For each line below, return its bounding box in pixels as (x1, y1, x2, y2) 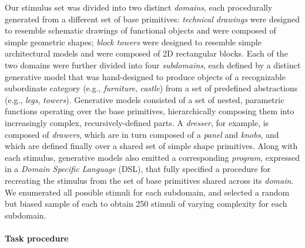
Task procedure (5, 232, 69, 244)
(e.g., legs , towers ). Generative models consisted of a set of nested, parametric (5, 93, 284, 105)
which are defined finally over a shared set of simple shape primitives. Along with (5, 140, 298, 152)
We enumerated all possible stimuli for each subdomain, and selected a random (5, 186, 290, 198)
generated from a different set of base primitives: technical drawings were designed (5, 12, 300, 25)
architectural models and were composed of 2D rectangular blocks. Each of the (5, 47, 288, 59)
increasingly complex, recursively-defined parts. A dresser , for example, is (5, 116, 269, 128)
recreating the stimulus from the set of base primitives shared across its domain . (5, 174, 294, 186)
